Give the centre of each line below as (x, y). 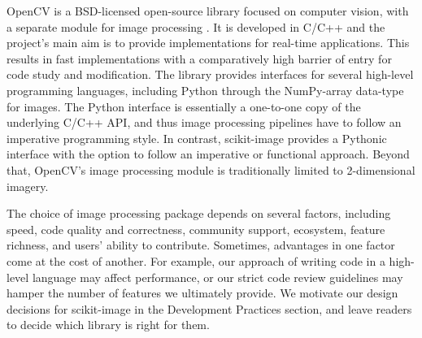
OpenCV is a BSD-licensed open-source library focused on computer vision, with (208, 11)
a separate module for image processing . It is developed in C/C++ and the (196, 26)
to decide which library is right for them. (108, 325)
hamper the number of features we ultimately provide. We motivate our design (202, 293)
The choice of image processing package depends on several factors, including (199, 213)
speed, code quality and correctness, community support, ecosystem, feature (196, 229)
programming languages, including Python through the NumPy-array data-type (205, 90)
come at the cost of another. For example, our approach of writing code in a (196, 260)
